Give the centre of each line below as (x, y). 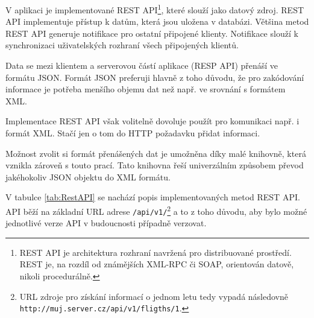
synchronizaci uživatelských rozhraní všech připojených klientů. (122, 45)
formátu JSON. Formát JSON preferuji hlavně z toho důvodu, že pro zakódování (155, 77)
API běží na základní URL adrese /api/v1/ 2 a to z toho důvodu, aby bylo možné (156, 210)
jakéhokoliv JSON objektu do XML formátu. (88, 176)
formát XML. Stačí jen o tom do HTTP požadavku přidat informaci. (133, 133)
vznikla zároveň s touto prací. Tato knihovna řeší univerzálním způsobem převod (155, 165)
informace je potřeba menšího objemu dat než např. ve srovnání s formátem (146, 89)
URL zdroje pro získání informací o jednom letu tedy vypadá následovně (154, 296)
